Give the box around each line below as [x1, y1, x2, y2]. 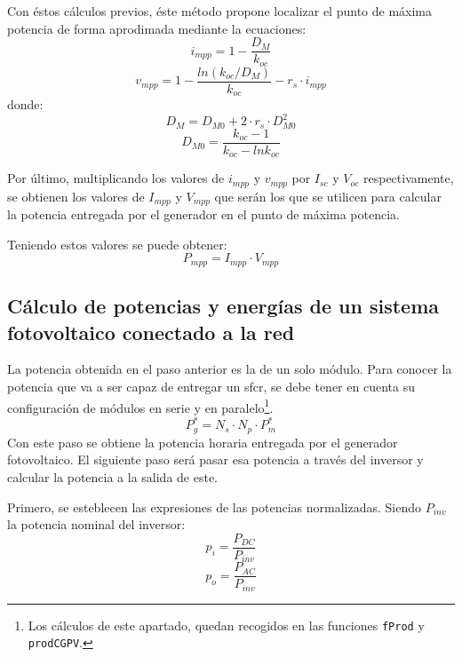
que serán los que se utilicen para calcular [214, 186, 442, 205]
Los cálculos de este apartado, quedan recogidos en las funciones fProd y [28, 615, 425, 634]
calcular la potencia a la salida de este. [7, 468, 219, 486]
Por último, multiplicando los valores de [7, 169, 225, 187]
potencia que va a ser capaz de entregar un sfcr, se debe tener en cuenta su [7, 377, 415, 396]
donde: [7, 95, 44, 114]
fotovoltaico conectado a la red [7, 318, 295, 345]
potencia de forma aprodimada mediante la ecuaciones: [7, 19, 307, 37]
